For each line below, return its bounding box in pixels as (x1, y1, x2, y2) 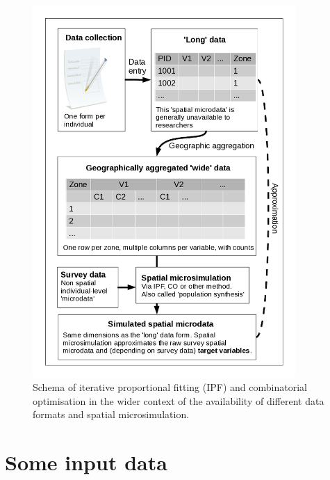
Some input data (5, 448, 167, 477)
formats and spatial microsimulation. (33, 407, 190, 422)
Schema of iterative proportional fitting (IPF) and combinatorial (33, 380, 307, 394)
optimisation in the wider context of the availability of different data (33, 393, 324, 408)
